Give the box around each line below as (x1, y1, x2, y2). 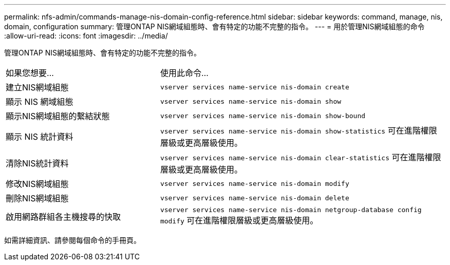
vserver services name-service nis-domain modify (160, 179, 349, 187)
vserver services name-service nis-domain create (160, 83, 349, 91)
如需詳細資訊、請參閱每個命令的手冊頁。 (4, 236, 141, 244)
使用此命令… (160, 68, 209, 78)
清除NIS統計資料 (6, 158, 69, 168)
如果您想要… (6, 68, 54, 78)
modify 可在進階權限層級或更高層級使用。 (160, 215, 318, 225)
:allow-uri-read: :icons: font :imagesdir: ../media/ (4, 31, 168, 40)
